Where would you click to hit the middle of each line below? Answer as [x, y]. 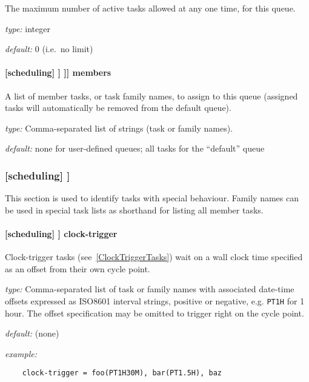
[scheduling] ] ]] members [58, 72]
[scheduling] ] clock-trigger [61, 233]
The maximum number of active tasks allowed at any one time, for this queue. [150, 8]
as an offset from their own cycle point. [78, 268]
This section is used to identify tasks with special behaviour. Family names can [152, 198]
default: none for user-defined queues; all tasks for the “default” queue [135, 148]
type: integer [28, 28]
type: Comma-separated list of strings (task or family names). [119, 128]
